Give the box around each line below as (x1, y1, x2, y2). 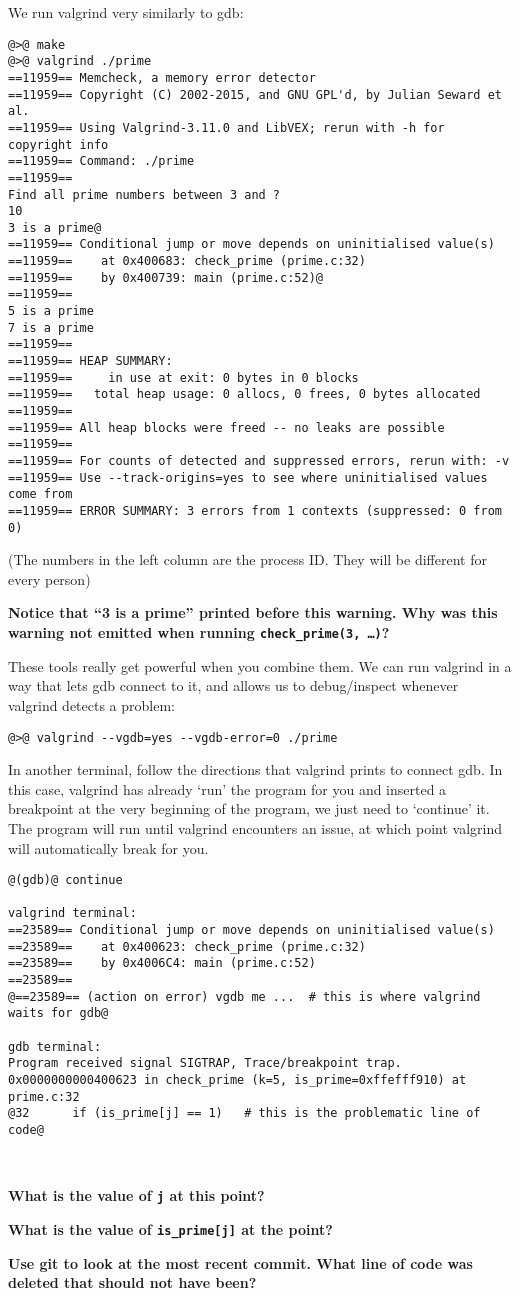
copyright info (8, 137, 109, 152)
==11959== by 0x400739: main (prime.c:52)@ (8, 270, 323, 285)
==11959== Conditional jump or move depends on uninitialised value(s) (8, 237, 495, 252)
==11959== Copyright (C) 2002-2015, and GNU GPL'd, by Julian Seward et (8, 87, 502, 102)
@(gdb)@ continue (8, 873, 123, 888)
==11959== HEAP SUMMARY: (8, 354, 173, 369)
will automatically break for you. (8, 837, 209, 858)
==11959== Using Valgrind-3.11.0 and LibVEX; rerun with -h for (8, 120, 445, 135)
